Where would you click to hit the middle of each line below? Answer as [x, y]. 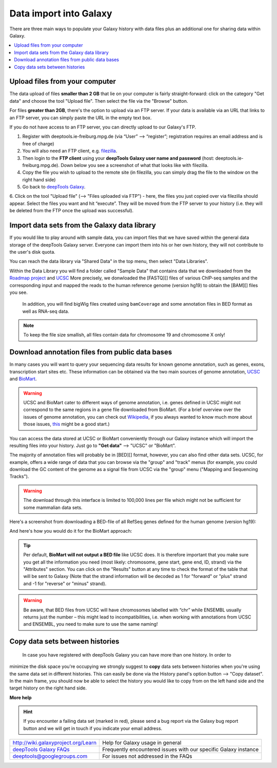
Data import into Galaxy [61, 13]
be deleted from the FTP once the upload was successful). [72, 211]
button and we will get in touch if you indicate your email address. [93, 728]
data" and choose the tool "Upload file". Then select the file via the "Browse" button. [99, 101]
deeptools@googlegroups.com [50, 756]
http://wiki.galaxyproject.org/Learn [55, 743]
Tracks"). [19, 476]
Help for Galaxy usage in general [142, 743]
